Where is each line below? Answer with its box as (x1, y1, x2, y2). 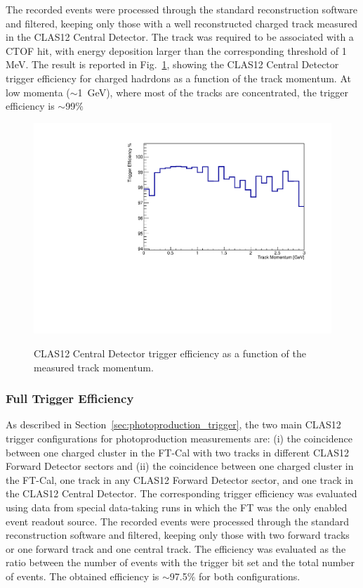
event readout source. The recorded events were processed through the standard (6, 513, 350, 528)
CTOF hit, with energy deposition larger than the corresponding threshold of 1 (6, 43, 347, 58)
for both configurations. (199, 568, 301, 583)
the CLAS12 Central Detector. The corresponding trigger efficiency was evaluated (6, 486, 357, 501)
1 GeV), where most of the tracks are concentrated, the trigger (77, 84, 349, 99)
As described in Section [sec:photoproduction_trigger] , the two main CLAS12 (6, 417, 341, 432)
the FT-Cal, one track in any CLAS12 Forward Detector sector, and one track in (6, 472, 353, 487)
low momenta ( (6, 84, 70, 99)
